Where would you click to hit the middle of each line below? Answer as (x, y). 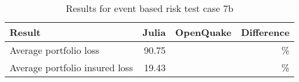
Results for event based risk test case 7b (149, 8)
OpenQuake (203, 32)
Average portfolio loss (55, 50)
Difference (265, 32)
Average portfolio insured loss (71, 67)
